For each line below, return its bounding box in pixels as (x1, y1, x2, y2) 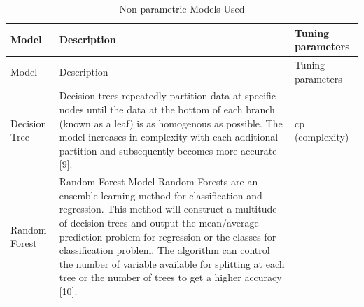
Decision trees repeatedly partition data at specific (59, 88, 276, 103)
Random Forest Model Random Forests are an (59, 174, 258, 189)
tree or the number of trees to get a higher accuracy (59, 270, 282, 285)
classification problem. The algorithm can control (59, 243, 270, 257)
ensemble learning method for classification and (59, 187, 262, 202)
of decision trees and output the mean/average (59, 215, 259, 230)
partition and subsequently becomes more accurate (59, 143, 277, 157)
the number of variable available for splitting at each (59, 256, 285, 271)
